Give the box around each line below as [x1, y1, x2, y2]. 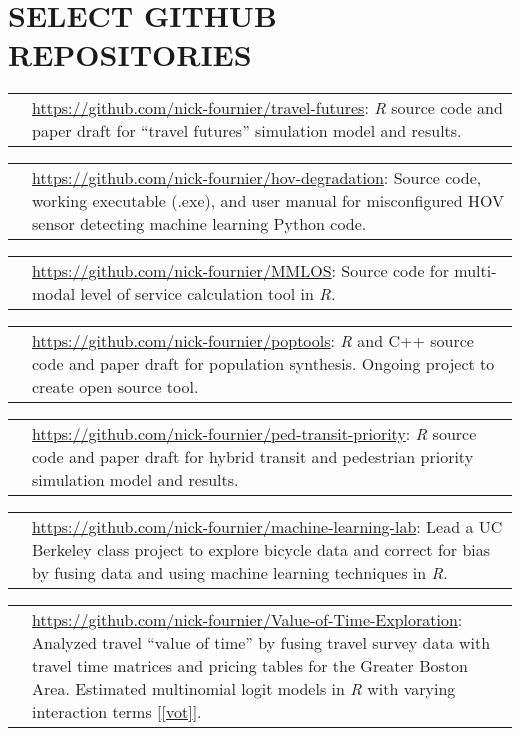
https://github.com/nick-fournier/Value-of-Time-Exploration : [32, 608, 463, 632]
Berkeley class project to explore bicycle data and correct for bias [32, 538, 491, 562]
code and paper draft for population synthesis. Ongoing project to [32, 352, 495, 376]
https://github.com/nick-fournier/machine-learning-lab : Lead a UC [32, 515, 503, 539]
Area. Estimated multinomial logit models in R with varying [32, 677, 456, 701]
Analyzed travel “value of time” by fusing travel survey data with [32, 631, 491, 655]
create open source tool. [32, 375, 199, 399]
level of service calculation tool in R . [80, 282, 336, 306]
